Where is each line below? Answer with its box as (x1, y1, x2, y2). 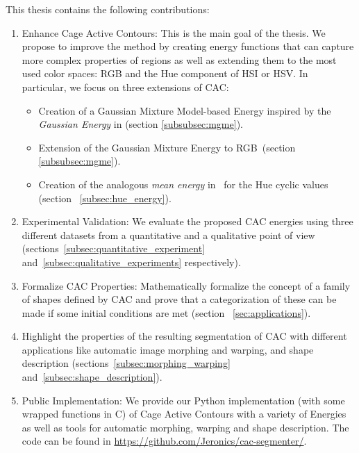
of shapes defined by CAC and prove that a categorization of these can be (22, 292, 337, 306)
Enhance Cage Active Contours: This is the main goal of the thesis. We (22, 25, 326, 40)
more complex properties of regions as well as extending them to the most (22, 52, 337, 67)
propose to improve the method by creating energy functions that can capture (22, 39, 354, 53)
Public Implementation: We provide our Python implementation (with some (22, 393, 345, 407)
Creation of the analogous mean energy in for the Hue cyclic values (38, 176, 328, 191)
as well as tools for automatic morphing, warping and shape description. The (22, 420, 349, 434)
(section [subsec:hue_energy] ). (38, 190, 172, 205)
